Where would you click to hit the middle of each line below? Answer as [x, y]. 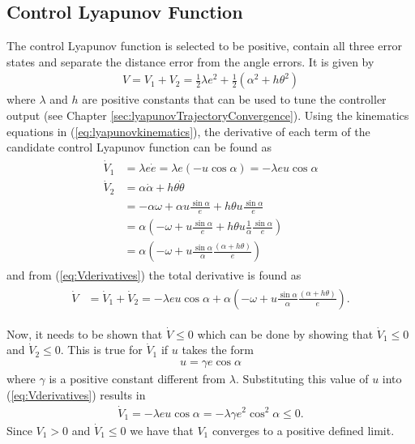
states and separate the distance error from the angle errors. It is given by [190, 61]
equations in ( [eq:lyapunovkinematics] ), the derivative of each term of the [188, 131]
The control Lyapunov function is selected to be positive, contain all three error [204, 46]
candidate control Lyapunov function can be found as [139, 147]
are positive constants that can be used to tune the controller [234, 99]
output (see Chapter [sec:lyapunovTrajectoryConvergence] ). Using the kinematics [208, 115]
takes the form [218, 350]
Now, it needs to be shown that [85, 333]
